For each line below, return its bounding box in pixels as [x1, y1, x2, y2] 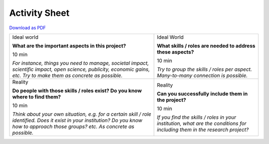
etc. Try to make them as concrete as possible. [12, 72, 123, 79]
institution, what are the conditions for [157, 120, 247, 127]
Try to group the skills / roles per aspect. [157, 66, 253, 73]
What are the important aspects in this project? [12, 42, 127, 49]
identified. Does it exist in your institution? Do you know [12, 117, 142, 124]
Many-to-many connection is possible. [157, 72, 248, 79]
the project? [157, 96, 186, 103]
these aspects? [157, 48, 194, 55]
